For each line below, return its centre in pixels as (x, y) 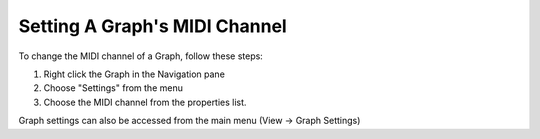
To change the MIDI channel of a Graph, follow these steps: (141, 56)
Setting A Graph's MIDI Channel (152, 26)
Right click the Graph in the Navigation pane (134, 74)
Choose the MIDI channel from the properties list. (145, 102)
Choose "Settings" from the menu (113, 88)
